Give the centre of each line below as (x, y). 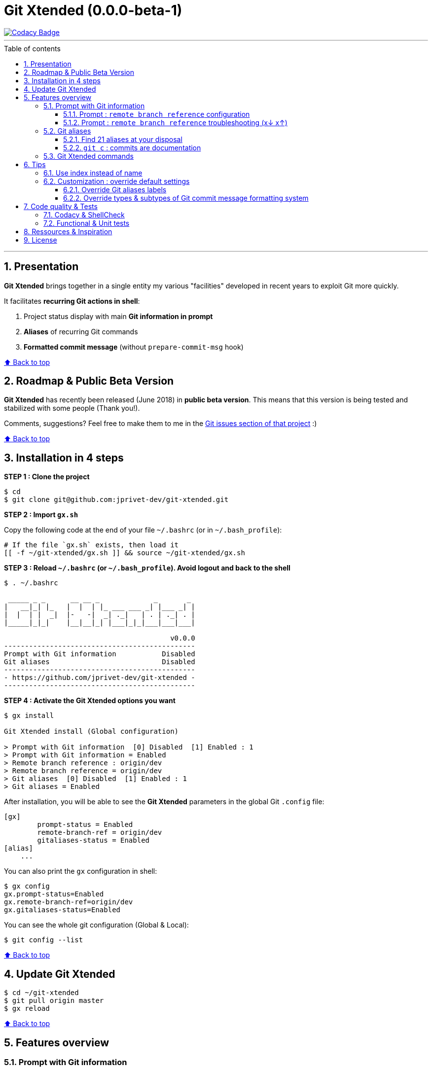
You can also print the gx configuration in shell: (81, 871)
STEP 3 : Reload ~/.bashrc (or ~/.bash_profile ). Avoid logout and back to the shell (147, 568)
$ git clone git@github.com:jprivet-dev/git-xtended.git (116, 500)
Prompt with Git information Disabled (100, 654)
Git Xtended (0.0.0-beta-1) (93, 10)
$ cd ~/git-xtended (41, 993)
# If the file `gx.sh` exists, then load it (91, 545)
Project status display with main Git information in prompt (118, 316)
